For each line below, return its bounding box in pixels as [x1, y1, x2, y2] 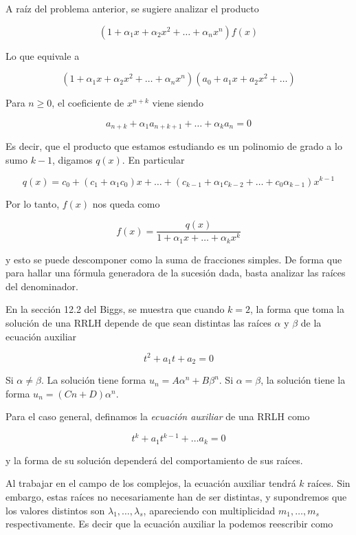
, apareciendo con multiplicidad [143, 503, 276, 517]
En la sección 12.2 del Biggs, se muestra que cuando [5, 302, 225, 316]
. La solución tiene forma [41, 373, 146, 387]
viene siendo [152, 96, 203, 110]
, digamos [52, 152, 93, 166]
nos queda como [92, 196, 160, 210]
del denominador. [5, 279, 78, 293]
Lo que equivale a [5, 48, 80, 63]
